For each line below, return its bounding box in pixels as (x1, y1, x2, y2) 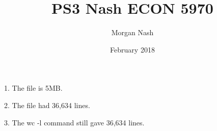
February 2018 (110, 44, 155, 55)
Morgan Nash (111, 27, 154, 38)
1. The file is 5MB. (4, 83, 63, 93)
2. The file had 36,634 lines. (4, 99, 90, 110)
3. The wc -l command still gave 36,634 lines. (4, 117, 145, 127)
